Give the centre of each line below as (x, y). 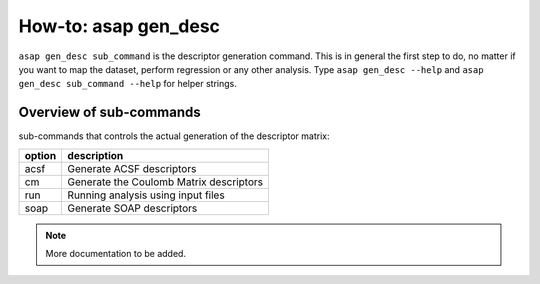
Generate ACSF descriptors (132, 168)
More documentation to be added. (116, 254)
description (95, 155)
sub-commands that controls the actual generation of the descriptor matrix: (174, 136)
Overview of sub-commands (110, 112)
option (40, 155)
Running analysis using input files (146, 195)
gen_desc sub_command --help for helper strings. (127, 84)
